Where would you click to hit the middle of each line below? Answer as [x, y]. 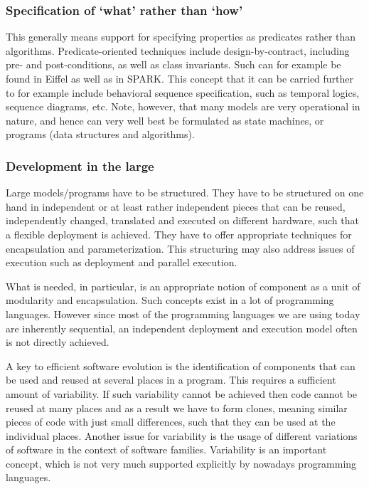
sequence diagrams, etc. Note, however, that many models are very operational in [183, 106]
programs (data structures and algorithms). [100, 134]
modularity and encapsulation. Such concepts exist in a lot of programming [170, 300]
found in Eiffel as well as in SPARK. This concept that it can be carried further [180, 78]
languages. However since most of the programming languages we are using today [183, 314]
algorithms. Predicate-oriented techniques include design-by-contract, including [178, 50]
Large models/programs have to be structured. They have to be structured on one [185, 193]
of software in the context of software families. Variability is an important [166, 449]
